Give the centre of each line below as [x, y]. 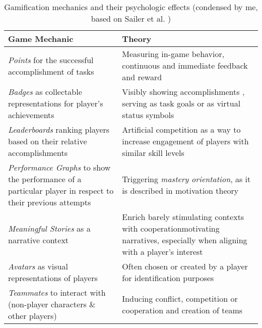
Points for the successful [51, 60]
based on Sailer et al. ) [131, 18]
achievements [31, 115]
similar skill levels [153, 153]
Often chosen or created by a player [185, 266]
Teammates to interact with [57, 292]
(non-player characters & [52, 304]
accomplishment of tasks [51, 71]
